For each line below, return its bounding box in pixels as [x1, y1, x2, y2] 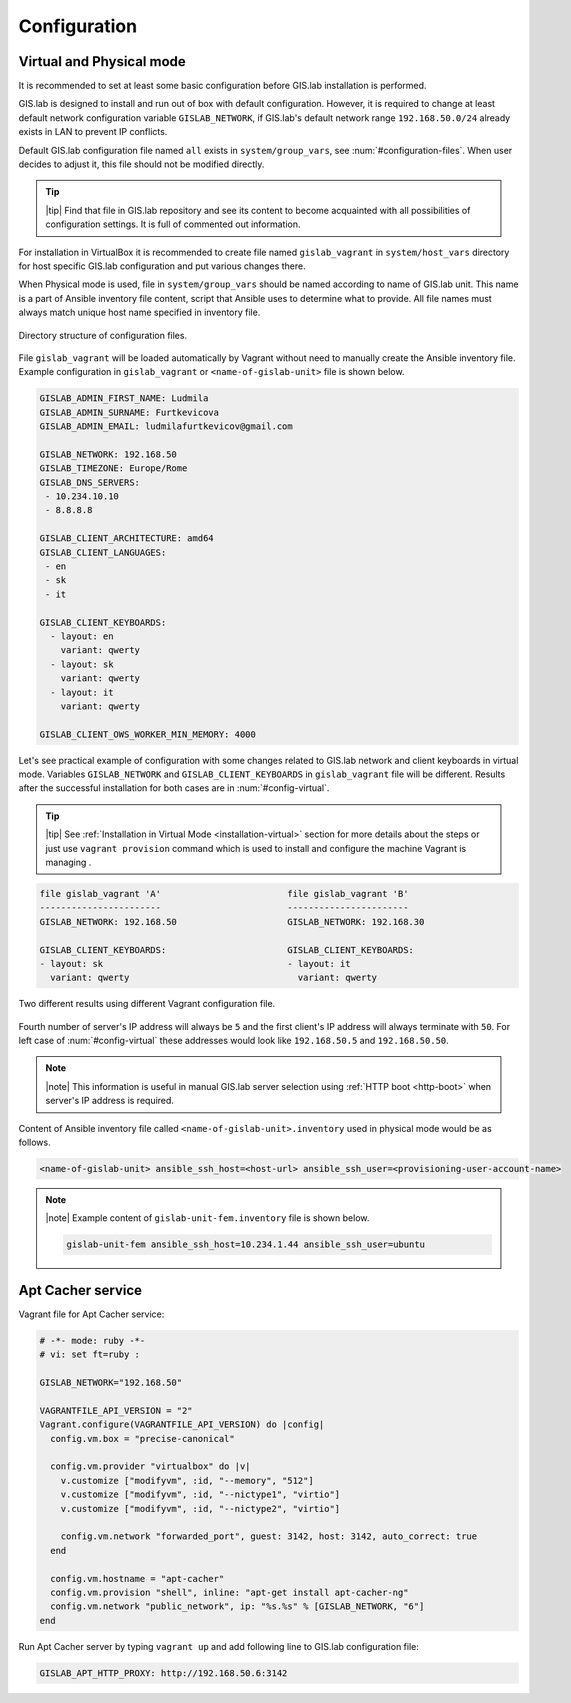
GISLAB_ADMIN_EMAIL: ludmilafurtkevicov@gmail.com [39, 421, 294, 432]
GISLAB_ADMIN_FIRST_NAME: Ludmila [39, 393, 209, 404]
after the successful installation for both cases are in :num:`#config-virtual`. [18, 782, 330, 794]
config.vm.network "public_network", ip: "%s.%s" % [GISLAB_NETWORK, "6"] [50, 1601, 425, 1612]
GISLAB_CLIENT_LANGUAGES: [39, 546, 167, 558]
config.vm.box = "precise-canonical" [50, 1433, 235, 1444]
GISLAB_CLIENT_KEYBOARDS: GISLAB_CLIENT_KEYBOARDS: [39, 944, 415, 955]
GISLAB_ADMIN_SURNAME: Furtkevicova [39, 406, 220, 418]
